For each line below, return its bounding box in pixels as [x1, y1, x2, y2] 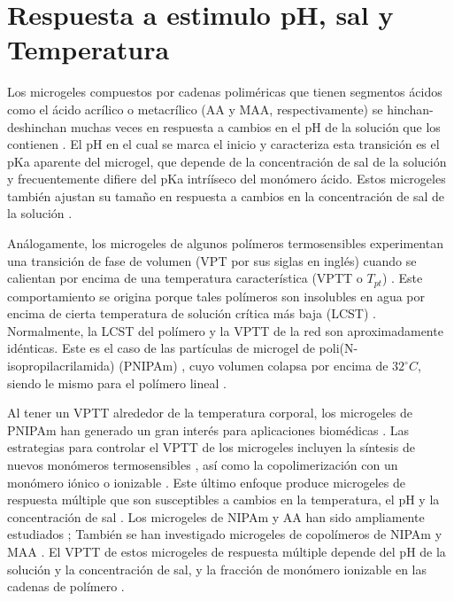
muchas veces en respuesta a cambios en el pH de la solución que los [71, 117, 441, 136]
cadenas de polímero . [7, 577, 125, 596]
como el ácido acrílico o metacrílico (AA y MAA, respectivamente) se [7, 99, 383, 118]
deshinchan [7, 117, 67, 136]
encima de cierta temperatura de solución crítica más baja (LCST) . [7, 304, 376, 323]
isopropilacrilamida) [7, 356, 115, 375]
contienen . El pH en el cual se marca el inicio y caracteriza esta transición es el [7, 135, 440, 153]
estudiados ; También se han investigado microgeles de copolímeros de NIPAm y [7, 525, 442, 543]
